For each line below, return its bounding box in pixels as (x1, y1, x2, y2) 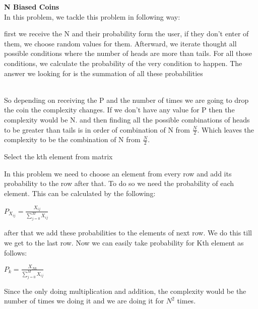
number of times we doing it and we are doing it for (4, 295, 164, 306)
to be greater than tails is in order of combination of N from (4, 124, 190, 135)
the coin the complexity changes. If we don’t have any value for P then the (4, 104, 235, 115)
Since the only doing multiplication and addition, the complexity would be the (4, 285, 246, 296)
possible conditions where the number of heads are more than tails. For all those (4, 48, 252, 58)
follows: (4, 247, 27, 258)
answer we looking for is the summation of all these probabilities (4, 68, 203, 78)
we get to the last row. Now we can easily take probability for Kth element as (4, 237, 244, 248)
